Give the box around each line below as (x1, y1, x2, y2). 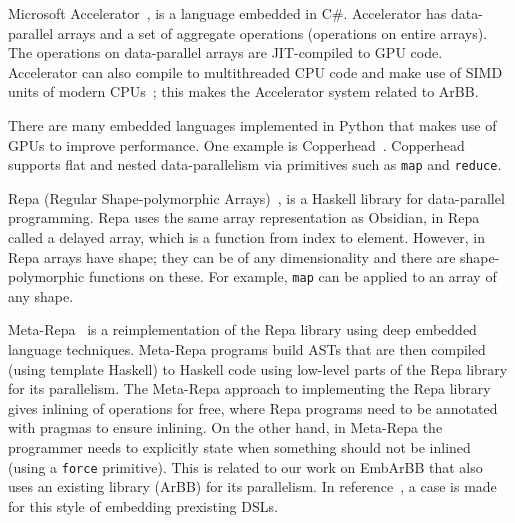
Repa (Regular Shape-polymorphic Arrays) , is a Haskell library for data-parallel (8, 187, 505, 208)
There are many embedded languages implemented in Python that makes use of (8, 114, 497, 135)
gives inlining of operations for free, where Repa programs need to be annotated (8, 397, 498, 418)
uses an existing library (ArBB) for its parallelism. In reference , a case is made (8, 476, 497, 497)
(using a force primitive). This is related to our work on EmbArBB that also (8, 456, 483, 477)
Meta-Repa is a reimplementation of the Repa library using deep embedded (8, 319, 477, 340)
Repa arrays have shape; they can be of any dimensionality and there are (8, 246, 456, 267)
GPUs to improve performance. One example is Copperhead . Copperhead (8, 134, 465, 155)
